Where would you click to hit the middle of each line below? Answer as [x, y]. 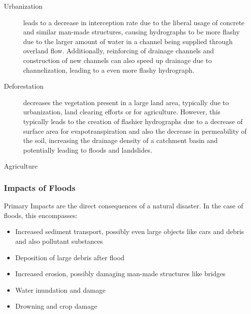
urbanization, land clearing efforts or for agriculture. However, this [122, 112]
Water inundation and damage [60, 290]
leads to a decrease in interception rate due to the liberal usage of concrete [134, 22]
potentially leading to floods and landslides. [88, 149]
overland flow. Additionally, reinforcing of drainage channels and [119, 51]
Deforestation [24, 86]
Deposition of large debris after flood [70, 257]
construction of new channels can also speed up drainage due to [118, 60]
